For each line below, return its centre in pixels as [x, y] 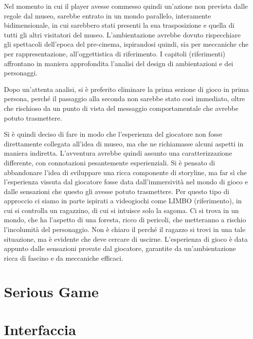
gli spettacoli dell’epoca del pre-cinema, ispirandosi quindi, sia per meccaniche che [126, 44]
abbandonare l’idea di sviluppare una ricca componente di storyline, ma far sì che [126, 172]
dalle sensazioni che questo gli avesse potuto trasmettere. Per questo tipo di [117, 191]
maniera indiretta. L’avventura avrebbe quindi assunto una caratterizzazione [118, 153]
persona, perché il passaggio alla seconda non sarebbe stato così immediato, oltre [125, 98]
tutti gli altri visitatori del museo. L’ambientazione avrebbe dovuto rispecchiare [122, 34]
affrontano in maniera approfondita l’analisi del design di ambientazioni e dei [119, 63]
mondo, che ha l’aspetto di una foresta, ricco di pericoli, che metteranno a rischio [125, 220]
